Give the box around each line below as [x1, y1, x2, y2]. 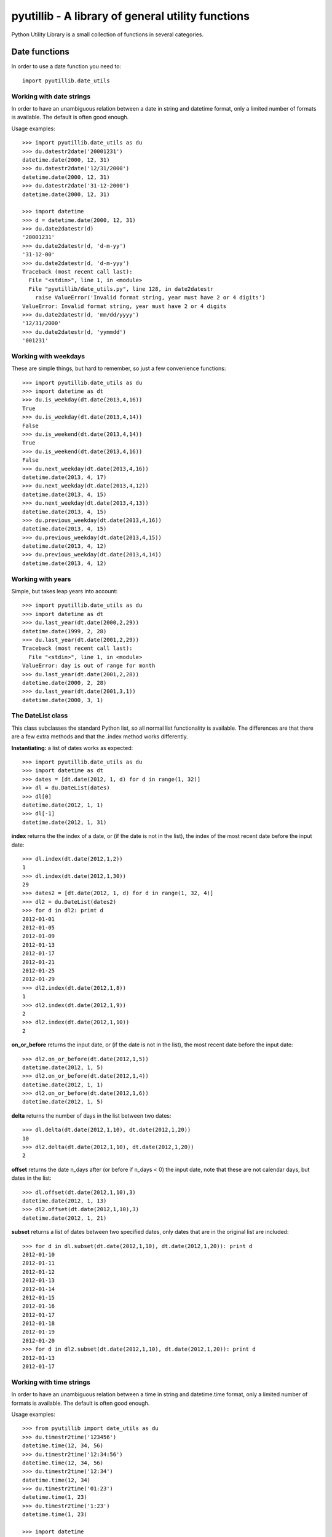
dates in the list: [11, 1174, 52, 1182]
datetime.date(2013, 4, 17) [22, 473, 107, 481]
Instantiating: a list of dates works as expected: [11, 744, 133, 751]
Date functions [11, 47, 70, 57]
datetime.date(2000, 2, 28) [22, 679, 107, 686]
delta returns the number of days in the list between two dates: [11, 1112, 172, 1119]
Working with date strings [11, 92, 91, 101]
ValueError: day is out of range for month [22, 662, 156, 670]
